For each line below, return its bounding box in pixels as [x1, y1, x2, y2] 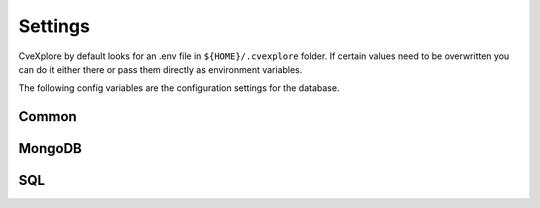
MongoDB [18, 140, 82, 157]
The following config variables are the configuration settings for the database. [18, 82, 340, 94]
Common [18, 108, 77, 125]
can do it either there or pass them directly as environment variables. [18, 63, 303, 75]
